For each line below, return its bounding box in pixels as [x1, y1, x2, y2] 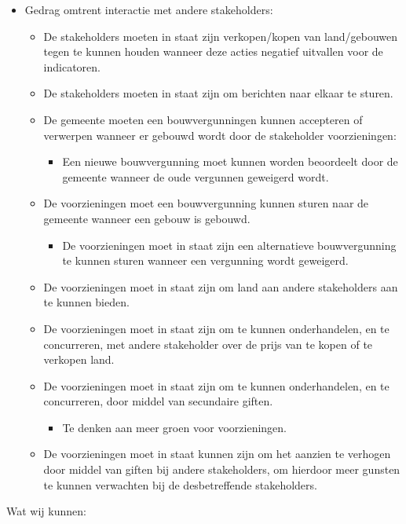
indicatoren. [43, 58, 101, 75]
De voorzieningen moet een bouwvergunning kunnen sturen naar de [43, 195, 369, 211]
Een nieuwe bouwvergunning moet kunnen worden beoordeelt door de [62, 153, 398, 170]
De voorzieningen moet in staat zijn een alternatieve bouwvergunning [62, 236, 397, 253]
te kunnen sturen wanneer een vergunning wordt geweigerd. [62, 252, 349, 269]
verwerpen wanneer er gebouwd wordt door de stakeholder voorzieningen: [43, 126, 397, 143]
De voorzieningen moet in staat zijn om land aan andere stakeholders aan [43, 278, 398, 295]
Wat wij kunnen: [6, 503, 86, 519]
